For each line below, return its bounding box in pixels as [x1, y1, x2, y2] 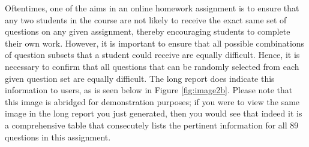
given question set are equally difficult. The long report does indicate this [5, 72, 275, 84]
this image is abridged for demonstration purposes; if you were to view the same [5, 95, 300, 108]
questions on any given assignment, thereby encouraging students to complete [5, 25, 290, 38]
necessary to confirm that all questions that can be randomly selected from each [5, 60, 299, 72]
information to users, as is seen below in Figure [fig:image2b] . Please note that [5, 84, 293, 96]
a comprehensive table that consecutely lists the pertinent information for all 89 [5, 118, 299, 131]
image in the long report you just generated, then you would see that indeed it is [5, 107, 302, 120]
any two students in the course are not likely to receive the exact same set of [5, 13, 287, 26]
